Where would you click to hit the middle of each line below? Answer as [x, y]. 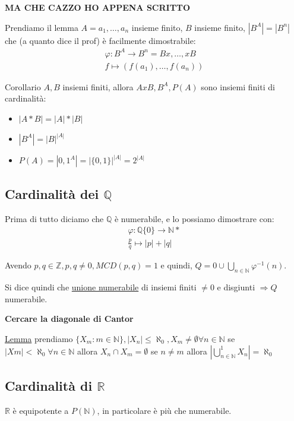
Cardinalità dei [52, 193]
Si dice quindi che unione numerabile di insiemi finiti [101, 287]
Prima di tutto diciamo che [54, 218]
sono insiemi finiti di [238, 86]
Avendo [18, 265]
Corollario [23, 86]
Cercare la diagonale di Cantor [69, 319]
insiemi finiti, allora [98, 86]
